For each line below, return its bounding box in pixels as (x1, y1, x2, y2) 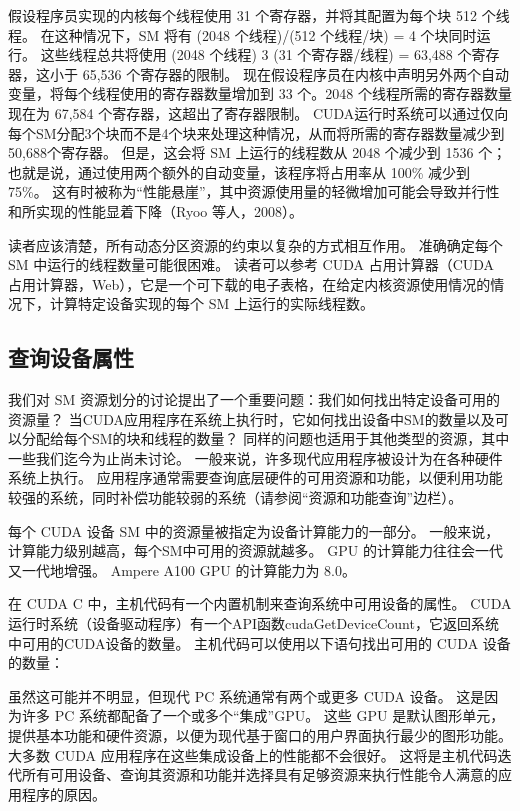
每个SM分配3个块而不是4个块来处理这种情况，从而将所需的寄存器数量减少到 (8, 122, 505, 143)
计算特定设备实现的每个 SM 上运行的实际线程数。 (49, 293, 374, 314)
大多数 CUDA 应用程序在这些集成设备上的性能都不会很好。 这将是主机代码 (8, 744, 498, 765)
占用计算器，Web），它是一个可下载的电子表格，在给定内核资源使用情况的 (8, 273, 491, 294)
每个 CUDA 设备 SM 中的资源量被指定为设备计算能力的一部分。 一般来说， (8, 520, 500, 541)
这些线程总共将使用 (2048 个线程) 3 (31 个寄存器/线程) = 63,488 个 (40, 44, 472, 65)
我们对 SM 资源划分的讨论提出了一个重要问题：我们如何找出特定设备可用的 (8, 389, 500, 410)
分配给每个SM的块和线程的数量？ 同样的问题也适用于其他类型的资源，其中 (21, 428, 510, 449)
